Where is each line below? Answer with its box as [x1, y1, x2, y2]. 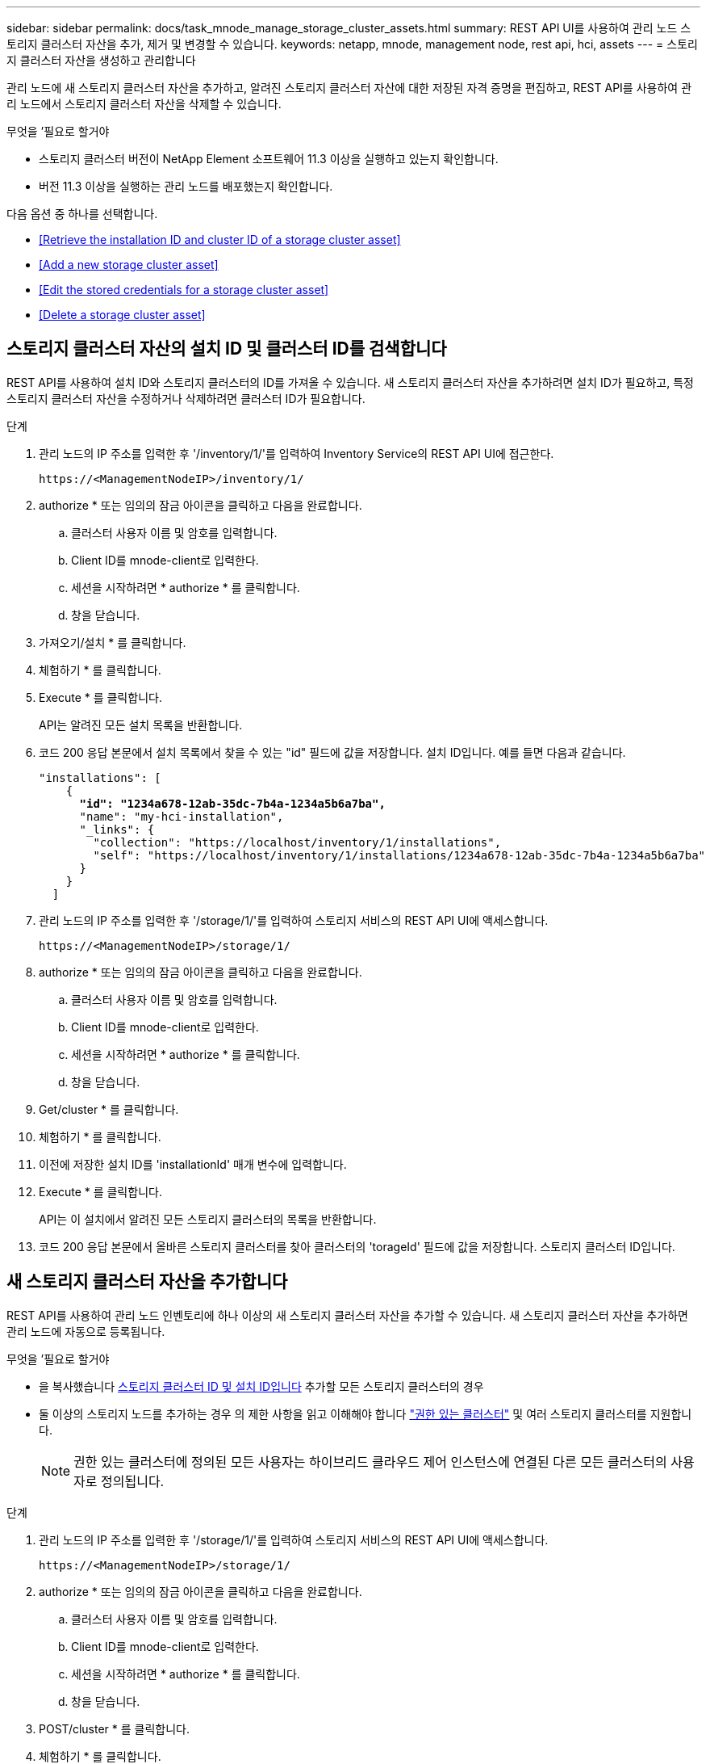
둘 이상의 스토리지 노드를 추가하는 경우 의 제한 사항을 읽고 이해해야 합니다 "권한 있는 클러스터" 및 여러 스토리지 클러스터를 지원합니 [39, 1406, 692, 1421]
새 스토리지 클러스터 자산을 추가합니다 [6, 1271, 288, 1292]
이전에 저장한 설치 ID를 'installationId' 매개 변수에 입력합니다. [39, 1157, 347, 1171]
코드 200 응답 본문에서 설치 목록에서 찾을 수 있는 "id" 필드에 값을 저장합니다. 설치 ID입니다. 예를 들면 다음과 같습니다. [39, 745, 626, 759]
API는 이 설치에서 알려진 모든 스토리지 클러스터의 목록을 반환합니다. [39, 1212, 377, 1226]
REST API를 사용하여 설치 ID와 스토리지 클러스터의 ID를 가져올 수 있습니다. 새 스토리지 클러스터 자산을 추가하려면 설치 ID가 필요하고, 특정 [6, 375, 694, 389]
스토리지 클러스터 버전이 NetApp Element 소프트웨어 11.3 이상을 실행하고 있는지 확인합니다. [39, 152, 499, 166]
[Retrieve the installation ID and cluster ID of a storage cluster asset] [39, 233, 401, 246]
